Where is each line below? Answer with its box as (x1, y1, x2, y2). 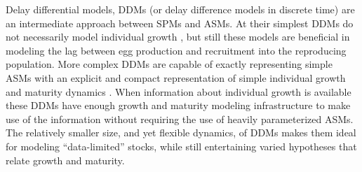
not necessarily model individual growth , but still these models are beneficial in (6, 29, 350, 44)
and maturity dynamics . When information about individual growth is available (6, 84, 351, 99)
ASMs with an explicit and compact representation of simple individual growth (6, 70, 346, 85)
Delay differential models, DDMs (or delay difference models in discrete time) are (6, 2, 355, 16)
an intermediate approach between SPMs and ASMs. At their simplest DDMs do (6, 15, 354, 30)
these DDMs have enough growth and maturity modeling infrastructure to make (6, 98, 351, 113)
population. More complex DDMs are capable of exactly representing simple (6, 57, 333, 71)
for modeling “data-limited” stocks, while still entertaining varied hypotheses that (6, 138, 357, 153)
